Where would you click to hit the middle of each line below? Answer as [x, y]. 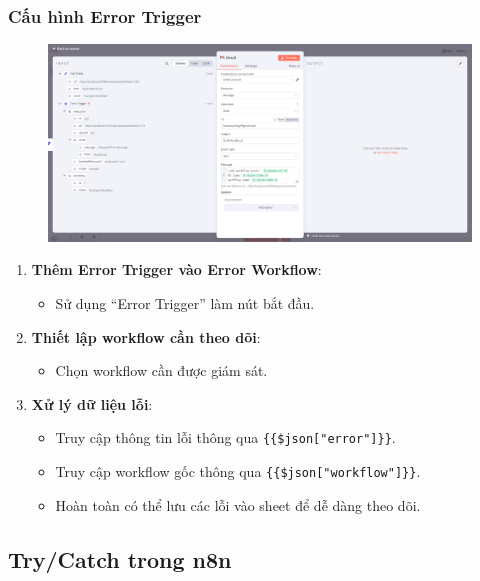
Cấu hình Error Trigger [105, 15]
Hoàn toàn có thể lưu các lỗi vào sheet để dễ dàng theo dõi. [238, 504]
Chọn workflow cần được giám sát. [161, 370]
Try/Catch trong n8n [120, 558]
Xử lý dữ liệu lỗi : [92, 403]
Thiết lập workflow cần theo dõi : [146, 336]
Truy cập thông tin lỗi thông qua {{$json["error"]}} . [225, 437]
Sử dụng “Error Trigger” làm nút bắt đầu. [185, 302]
